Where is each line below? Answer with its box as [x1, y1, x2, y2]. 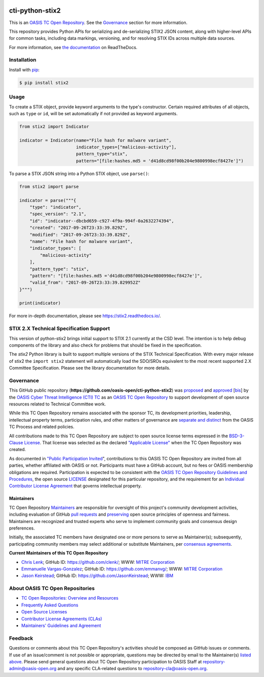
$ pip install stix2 [19, 80, 68, 85]
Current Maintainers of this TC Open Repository [9, 550, 109, 556]
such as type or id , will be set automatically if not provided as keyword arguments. [9, 110, 178, 116]
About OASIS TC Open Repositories [9, 585, 95, 592]
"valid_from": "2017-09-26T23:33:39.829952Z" [29, 280, 141, 285]
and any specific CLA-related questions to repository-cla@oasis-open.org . [57, 666, 208, 672]
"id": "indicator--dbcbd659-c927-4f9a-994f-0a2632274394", [29, 218, 175, 224]
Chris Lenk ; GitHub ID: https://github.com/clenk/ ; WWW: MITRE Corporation [21, 559, 175, 565]
